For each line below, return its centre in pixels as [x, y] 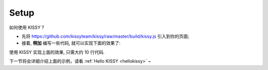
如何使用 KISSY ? [27, 27]
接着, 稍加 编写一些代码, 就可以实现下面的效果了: [71, 43]
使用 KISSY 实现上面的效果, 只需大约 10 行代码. [57, 52]
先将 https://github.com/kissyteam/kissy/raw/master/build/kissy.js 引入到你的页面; [105, 36]
